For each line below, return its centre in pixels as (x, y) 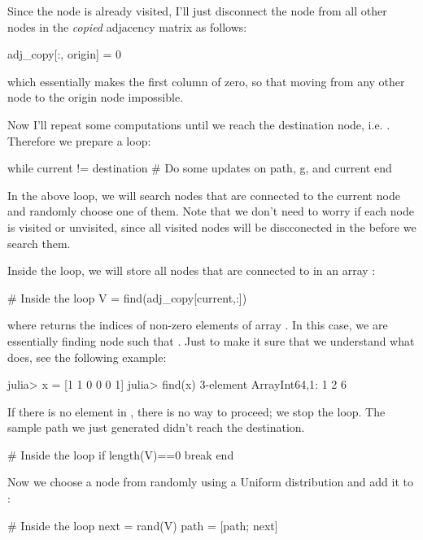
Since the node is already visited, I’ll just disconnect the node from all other (197, 11)
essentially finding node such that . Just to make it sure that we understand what (211, 340)
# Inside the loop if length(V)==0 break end (121, 454)
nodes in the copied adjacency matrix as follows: (127, 26)
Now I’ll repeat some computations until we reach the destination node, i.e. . (199, 124)
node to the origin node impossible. (96, 97)
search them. (39, 243)
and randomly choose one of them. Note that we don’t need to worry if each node (211, 211)
